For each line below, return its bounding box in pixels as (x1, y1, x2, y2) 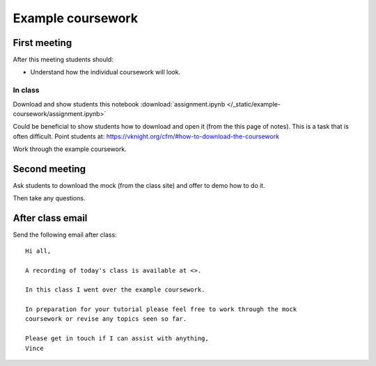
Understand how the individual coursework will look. (30, 68, 181, 77)
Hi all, (25, 247, 52, 255)
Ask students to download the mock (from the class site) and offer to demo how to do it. (13, 182, 265, 190)
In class (13, 86, 40, 95)
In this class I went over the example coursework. (25, 286, 205, 294)
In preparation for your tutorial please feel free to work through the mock (25, 305, 297, 313)
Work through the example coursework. (13, 145, 127, 153)
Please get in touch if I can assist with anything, (25, 335, 209, 342)
